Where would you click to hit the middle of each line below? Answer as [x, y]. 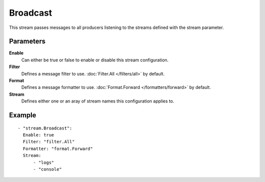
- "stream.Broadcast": [45, 128]
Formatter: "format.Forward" [58, 149]
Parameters [27, 41]
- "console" [48, 169]
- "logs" [44, 162]
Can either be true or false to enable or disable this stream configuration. [95, 60]
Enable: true [39, 135]
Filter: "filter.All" [49, 142]
